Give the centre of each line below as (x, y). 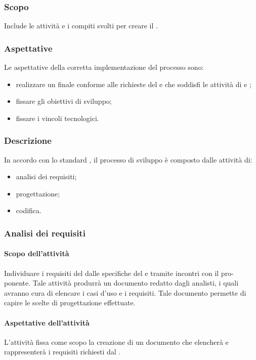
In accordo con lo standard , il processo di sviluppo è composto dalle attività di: (128, 159)
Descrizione (28, 141)
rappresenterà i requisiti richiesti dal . (62, 352)
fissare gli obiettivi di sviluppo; (64, 101)
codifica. (29, 210)
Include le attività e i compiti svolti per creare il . (81, 26)
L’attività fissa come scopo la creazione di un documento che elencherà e (116, 342)
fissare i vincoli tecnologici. (57, 118)
